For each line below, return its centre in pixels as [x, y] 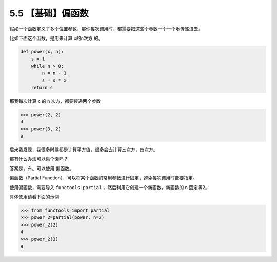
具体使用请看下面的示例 [34, 196]
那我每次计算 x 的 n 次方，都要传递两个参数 [55, 101]
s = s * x [54, 80]
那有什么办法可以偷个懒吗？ [39, 159]
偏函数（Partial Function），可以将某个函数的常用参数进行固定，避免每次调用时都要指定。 [103, 178]
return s [42, 88]
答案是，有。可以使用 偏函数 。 [42, 168]
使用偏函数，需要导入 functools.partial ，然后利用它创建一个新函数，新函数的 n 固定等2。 [110, 187]
